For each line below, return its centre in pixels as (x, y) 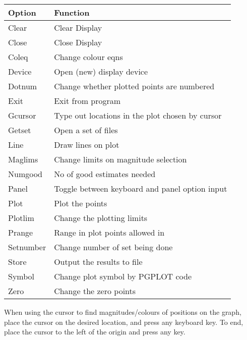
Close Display (78, 42)
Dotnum (23, 86)
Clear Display (78, 27)
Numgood (25, 174)
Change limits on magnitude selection (120, 159)
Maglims (23, 159)
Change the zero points (95, 291)
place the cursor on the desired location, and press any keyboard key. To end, (124, 322)
